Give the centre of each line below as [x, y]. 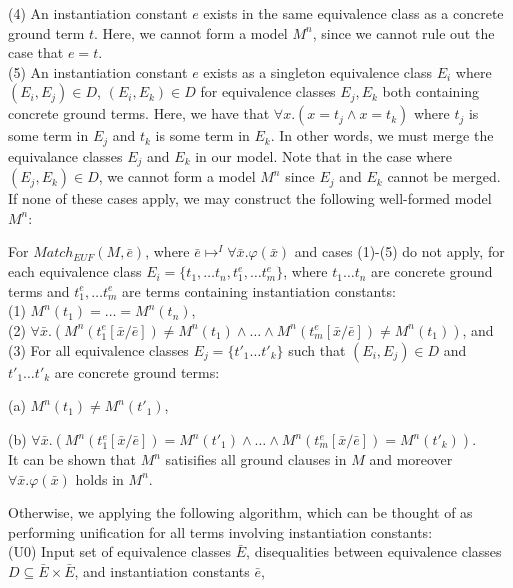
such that [317, 349]
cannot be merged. [444, 176]
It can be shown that [72, 459]
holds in [99, 478]
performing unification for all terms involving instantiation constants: [220, 531]
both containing [431, 91]
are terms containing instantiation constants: [259, 290]
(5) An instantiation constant [98, 71]
